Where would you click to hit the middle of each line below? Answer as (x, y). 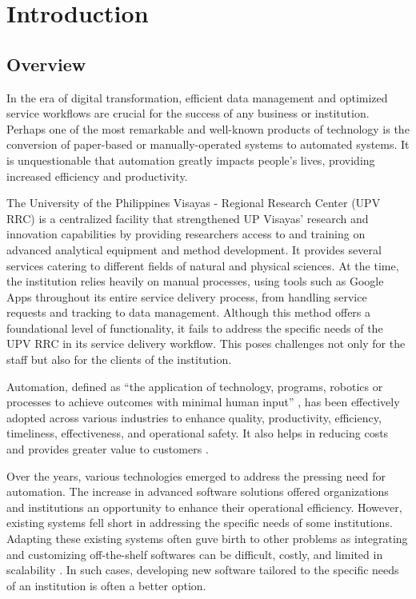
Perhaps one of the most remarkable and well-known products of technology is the (208, 128)
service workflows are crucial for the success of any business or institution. (188, 113)
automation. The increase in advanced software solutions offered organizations (198, 491)
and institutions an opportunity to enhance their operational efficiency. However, (204, 507)
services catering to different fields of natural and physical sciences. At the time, (203, 265)
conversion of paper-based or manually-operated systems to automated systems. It (208, 144)
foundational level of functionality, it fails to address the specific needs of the (195, 327)
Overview (46, 64)
